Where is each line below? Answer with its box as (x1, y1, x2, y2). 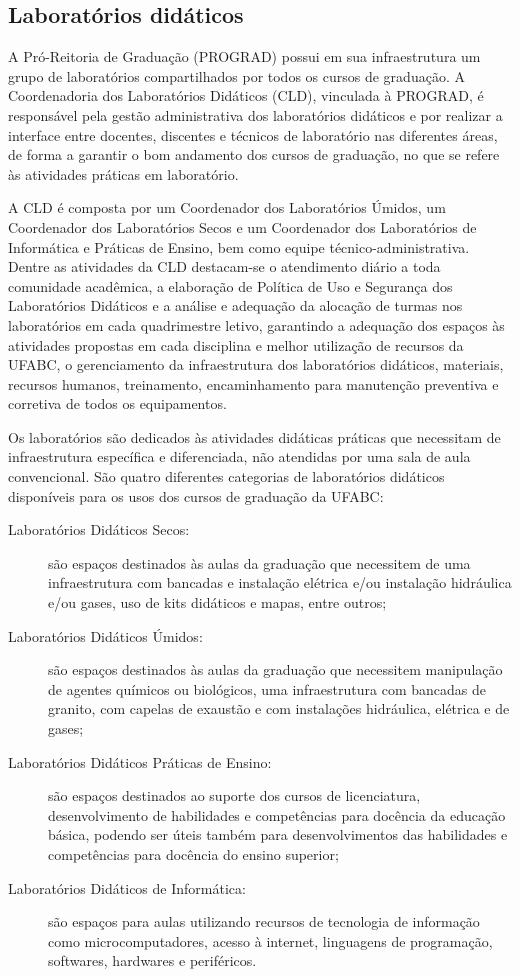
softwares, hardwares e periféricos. (48, 950, 257, 971)
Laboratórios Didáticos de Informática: (8, 877, 246, 898)
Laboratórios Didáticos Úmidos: (8, 625, 203, 646)
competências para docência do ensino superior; (48, 843, 339, 864)
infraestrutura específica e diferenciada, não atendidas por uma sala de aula (8, 446, 471, 467)
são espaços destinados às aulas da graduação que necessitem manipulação (48, 659, 503, 680)
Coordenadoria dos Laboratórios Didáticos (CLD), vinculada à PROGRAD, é (8, 85, 484, 106)
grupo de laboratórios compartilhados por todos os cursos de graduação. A (8, 65, 465, 86)
